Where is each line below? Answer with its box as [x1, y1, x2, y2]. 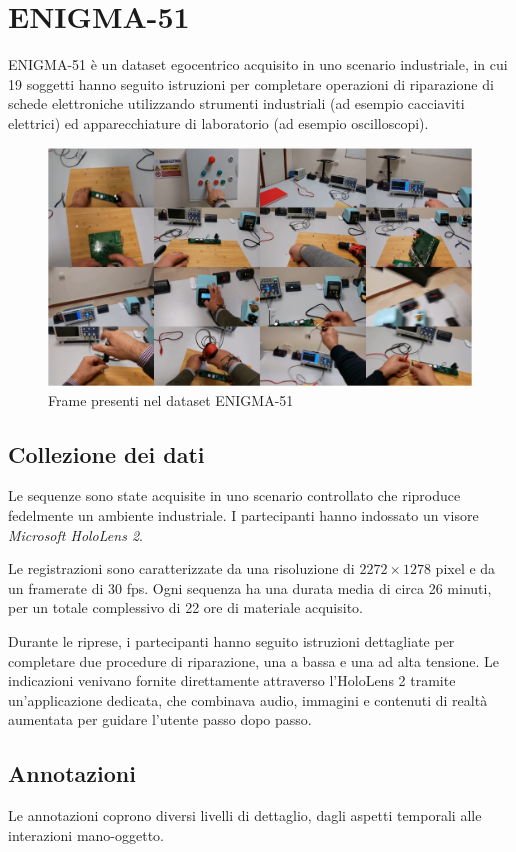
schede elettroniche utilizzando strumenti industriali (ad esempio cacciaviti [8, 93, 465, 114]
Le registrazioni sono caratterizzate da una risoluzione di [8, 558, 355, 579]
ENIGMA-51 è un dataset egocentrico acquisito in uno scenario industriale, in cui [8, 54, 508, 75]
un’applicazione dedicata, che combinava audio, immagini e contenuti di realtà [8, 689, 488, 710]
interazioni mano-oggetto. [8, 824, 164, 845]
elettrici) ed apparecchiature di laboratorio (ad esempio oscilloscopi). [8, 112, 429, 133]
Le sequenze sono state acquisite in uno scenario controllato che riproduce [8, 485, 461, 506]
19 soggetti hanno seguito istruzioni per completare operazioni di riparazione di [8, 73, 494, 94]
